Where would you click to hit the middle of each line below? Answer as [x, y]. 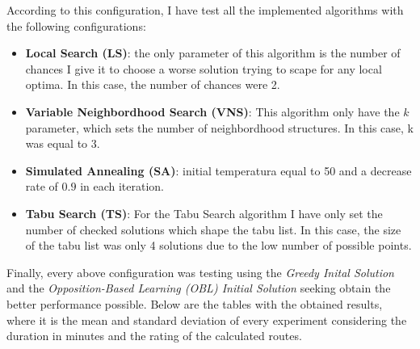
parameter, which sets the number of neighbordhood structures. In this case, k [219, 127]
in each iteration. [122, 186]
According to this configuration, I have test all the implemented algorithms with [205, 10]
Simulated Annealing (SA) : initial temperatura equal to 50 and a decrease [218, 170]
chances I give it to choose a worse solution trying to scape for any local [204, 68]
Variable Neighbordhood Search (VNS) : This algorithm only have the [212, 111]
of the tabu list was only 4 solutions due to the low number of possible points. [218, 245]
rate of [42, 186]
